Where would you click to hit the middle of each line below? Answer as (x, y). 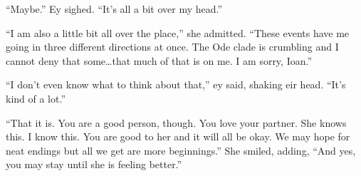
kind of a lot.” (36, 98)
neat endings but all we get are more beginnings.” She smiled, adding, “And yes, (181, 150)
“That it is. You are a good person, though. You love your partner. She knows (176, 122)
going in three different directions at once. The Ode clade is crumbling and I (172, 47)
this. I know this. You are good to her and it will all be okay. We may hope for (178, 136)
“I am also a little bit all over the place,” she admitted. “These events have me (178, 32)
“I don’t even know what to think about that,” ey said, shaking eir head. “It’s (176, 84)
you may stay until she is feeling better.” (94, 164)
